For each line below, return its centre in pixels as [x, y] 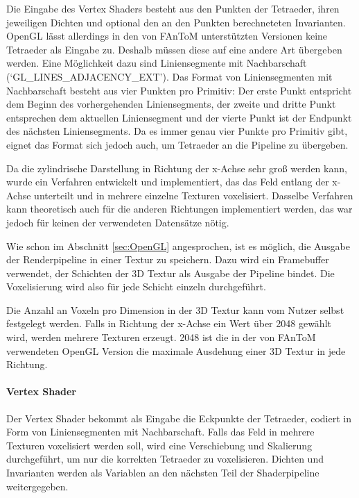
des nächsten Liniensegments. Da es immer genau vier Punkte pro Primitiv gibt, [177, 131]
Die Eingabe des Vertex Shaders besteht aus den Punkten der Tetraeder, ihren [173, 8]
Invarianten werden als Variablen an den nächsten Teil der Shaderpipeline [163, 473]
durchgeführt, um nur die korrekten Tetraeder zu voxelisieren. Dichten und [165, 459]
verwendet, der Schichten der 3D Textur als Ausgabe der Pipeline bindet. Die [170, 273]
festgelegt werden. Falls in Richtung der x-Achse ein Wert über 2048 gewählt [169, 323]
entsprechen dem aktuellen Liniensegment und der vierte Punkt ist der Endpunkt [179, 117]
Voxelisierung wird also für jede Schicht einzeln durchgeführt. [136, 287]
